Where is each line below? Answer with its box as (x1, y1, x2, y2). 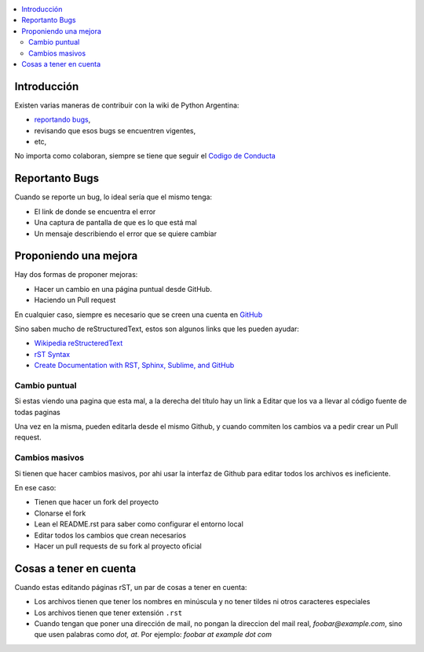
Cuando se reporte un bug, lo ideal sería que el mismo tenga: (14, 192, 212, 202)
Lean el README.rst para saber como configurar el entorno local (34, 519, 243, 529)
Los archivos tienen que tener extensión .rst (34, 608, 183, 617)
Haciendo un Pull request (34, 295, 116, 305)
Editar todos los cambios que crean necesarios (34, 530, 187, 540)
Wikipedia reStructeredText (34, 338, 123, 348)
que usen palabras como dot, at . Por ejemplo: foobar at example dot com (34, 630, 272, 639)
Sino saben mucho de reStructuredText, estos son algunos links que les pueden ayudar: (14, 324, 300, 333)
